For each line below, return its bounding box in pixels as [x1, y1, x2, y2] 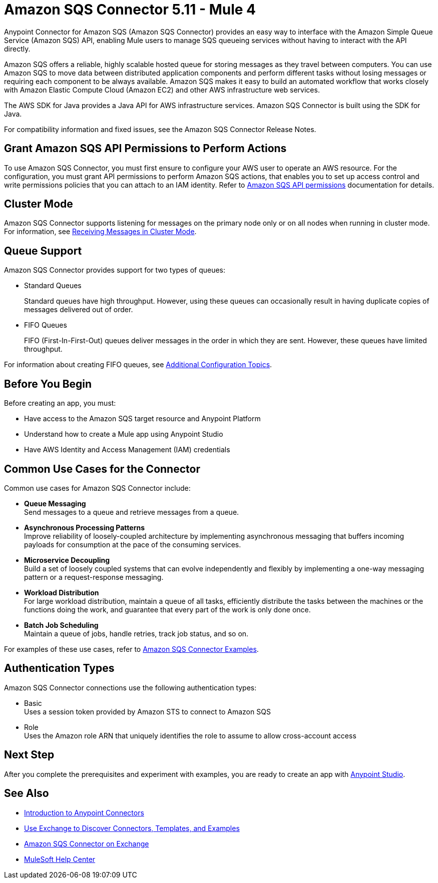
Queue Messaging [24, 499, 86, 508]
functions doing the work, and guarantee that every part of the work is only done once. [24, 605, 311, 614]
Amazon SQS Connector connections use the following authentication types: [4, 683, 257, 692]
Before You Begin [4, 377, 92, 390]
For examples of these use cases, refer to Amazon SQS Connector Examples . [4, 644, 259, 653]
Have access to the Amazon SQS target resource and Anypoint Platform [24, 414, 261, 423]
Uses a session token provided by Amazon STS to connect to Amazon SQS [24, 707, 271, 716]
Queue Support [4, 244, 82, 257]
